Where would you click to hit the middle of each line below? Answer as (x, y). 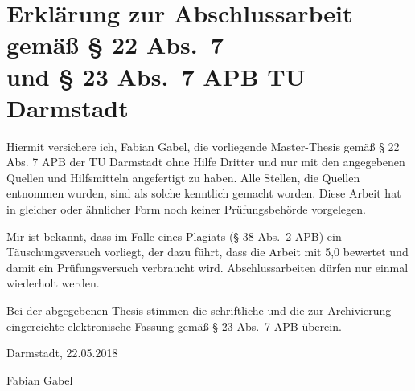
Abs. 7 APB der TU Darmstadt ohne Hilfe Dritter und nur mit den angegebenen (206, 162)
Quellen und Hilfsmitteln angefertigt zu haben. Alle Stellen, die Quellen (183, 177)
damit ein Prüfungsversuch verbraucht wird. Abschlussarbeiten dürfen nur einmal (207, 267)
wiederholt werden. (53, 283)
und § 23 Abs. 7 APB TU (156, 76)
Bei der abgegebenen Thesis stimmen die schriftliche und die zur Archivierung (199, 310)
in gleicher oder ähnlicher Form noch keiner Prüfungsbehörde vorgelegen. (186, 209)
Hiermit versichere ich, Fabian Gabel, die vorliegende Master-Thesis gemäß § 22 (203, 146)
